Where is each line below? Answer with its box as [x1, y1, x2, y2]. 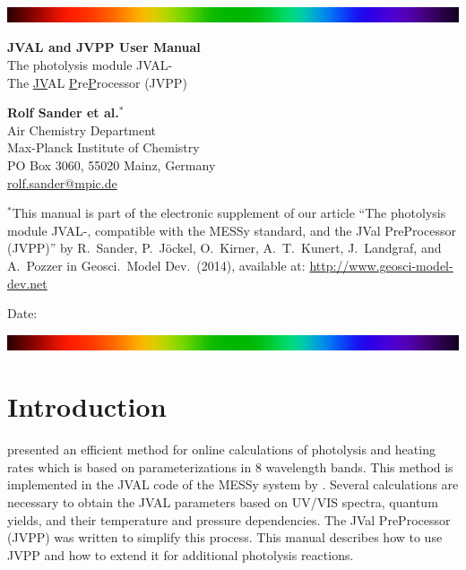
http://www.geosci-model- [309, 255, 453, 274]
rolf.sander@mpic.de [7, 173, 117, 192]
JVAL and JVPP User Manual [7, 38, 201, 56]
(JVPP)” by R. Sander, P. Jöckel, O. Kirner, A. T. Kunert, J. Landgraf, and [7, 238, 442, 257]
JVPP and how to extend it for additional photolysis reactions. [7, 545, 354, 564]
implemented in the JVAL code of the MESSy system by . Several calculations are [7, 475, 459, 494]
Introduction [7, 388, 167, 425]
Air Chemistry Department [7, 120, 157, 139]
